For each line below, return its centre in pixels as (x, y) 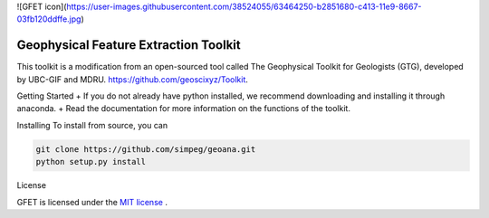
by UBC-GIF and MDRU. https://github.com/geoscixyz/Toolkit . (133, 79)
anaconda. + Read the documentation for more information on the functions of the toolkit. (183, 109)
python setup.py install (91, 162)
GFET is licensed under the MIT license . (92, 202)
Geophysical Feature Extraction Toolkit (129, 45)
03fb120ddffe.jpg (49, 19)
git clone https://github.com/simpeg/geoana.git (146, 149)
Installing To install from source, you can (92, 125)
